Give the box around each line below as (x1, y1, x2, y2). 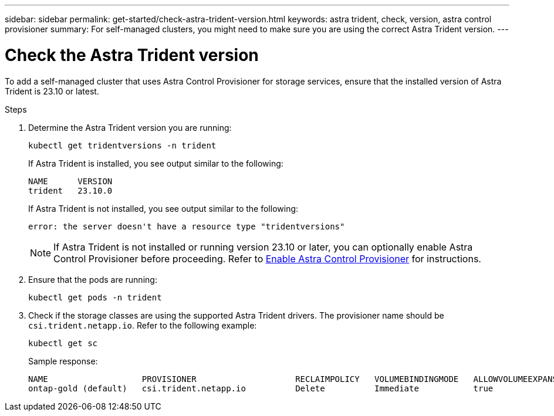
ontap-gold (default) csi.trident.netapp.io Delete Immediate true (28, 383, 494, 393)
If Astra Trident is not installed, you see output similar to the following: (28, 203, 299, 214)
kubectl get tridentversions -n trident (28, 140, 217, 150)
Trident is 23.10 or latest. (5, 86, 99, 96)
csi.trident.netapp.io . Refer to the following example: (28, 320, 257, 330)
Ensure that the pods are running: (28, 274, 157, 285)
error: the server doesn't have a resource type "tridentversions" (28, 221, 345, 231)
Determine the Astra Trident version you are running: (28, 122, 232, 133)
